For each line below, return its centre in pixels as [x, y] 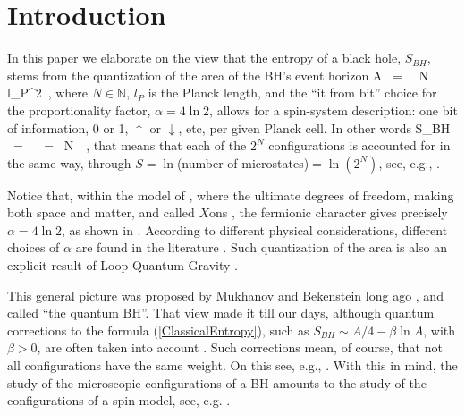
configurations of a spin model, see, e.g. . [119, 400]
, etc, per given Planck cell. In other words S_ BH [314, 127]
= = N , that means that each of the [130, 145]
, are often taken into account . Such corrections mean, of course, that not [240, 347]
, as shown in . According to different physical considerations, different [255, 229]
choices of [34, 247]
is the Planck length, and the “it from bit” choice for [292, 93]
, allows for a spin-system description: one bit [334, 110]
